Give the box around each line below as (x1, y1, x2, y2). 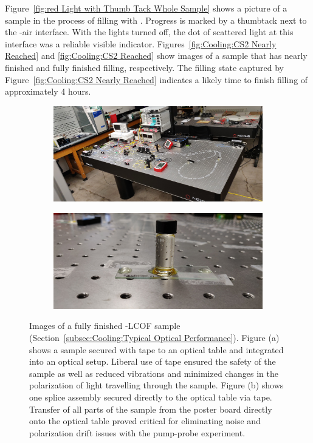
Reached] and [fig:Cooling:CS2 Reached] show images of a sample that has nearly (5, 49, 308, 62)
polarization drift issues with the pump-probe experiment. (29, 426, 246, 439)
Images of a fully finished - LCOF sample (29, 319, 181, 332)
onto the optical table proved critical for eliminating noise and (29, 414, 261, 427)
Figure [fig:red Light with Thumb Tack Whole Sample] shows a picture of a (5, 2, 287, 14)
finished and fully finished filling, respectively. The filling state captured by (5, 61, 284, 73)
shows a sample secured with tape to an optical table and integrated (29, 343, 284, 356)
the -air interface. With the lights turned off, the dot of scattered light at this (5, 25, 294, 38)
